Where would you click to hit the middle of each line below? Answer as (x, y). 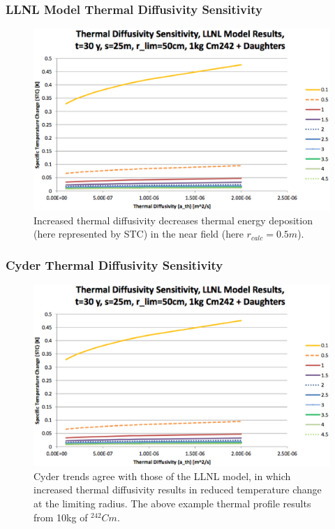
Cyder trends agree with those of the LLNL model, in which (162, 476)
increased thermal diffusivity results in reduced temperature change (178, 490)
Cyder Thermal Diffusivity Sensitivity (114, 264)
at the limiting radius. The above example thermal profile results (172, 503)
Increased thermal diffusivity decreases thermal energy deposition (173, 220)
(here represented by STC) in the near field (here (139, 234)
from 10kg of (61, 517)
